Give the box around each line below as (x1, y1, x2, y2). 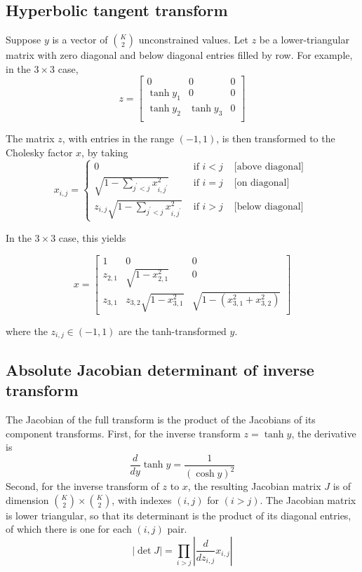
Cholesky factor (6, 144, 73, 159)
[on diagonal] (234, 178, 290, 189)
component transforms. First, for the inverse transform (6, 425, 241, 440)
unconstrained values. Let (138, 32, 248, 47)
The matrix (6, 131, 55, 146)
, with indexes (112, 492, 172, 507)
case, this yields (58, 230, 126, 245)
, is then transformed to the (216, 131, 335, 146)
